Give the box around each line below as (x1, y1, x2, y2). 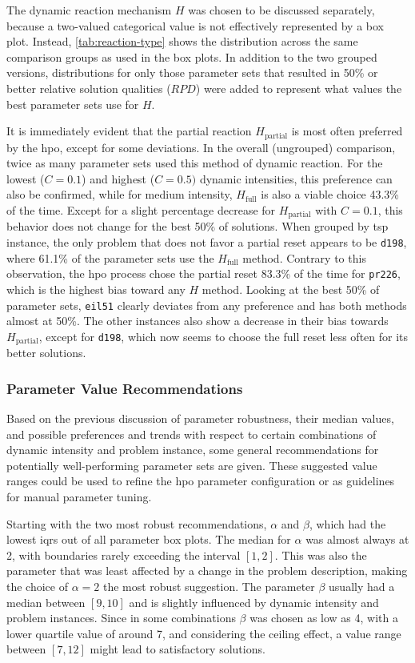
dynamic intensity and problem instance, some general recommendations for (6, 441, 379, 458)
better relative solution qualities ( (6, 79, 171, 96)
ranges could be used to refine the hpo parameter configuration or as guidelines (6, 472, 395, 489)
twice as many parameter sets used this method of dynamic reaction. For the (6, 155, 383, 171)
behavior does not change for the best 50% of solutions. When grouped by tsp (6, 218, 389, 235)
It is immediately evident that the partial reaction (6, 123, 252, 139)
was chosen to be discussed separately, (188, 2, 375, 18)
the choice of (6, 577, 68, 594)
